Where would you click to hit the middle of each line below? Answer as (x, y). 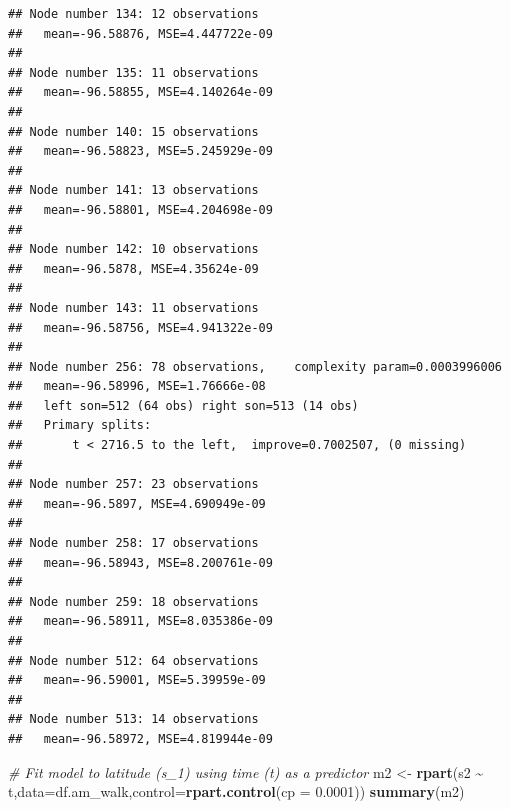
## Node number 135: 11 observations (133, 72)
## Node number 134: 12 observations (133, 14)
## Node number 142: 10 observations (133, 249)
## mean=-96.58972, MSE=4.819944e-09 (140, 738)
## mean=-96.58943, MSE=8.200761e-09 (140, 562)
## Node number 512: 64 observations (133, 660)
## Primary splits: (80, 425)
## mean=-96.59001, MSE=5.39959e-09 (137, 680)
